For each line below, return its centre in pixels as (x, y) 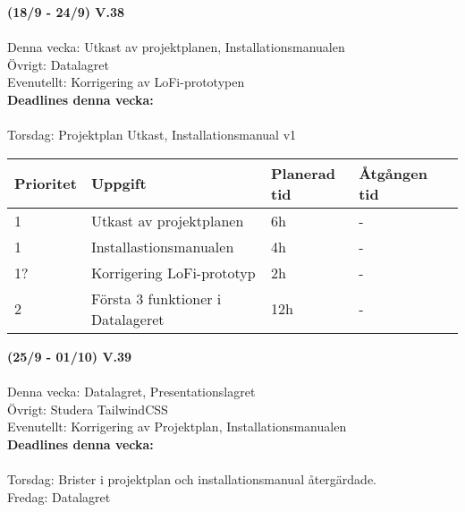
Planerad (304, 173)
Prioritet (46, 183)
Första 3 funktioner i (156, 298)
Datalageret (127, 319)
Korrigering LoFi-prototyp (173, 272)
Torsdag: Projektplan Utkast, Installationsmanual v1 (152, 135)
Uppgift (118, 183)
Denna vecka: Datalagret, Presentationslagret (131, 391)
